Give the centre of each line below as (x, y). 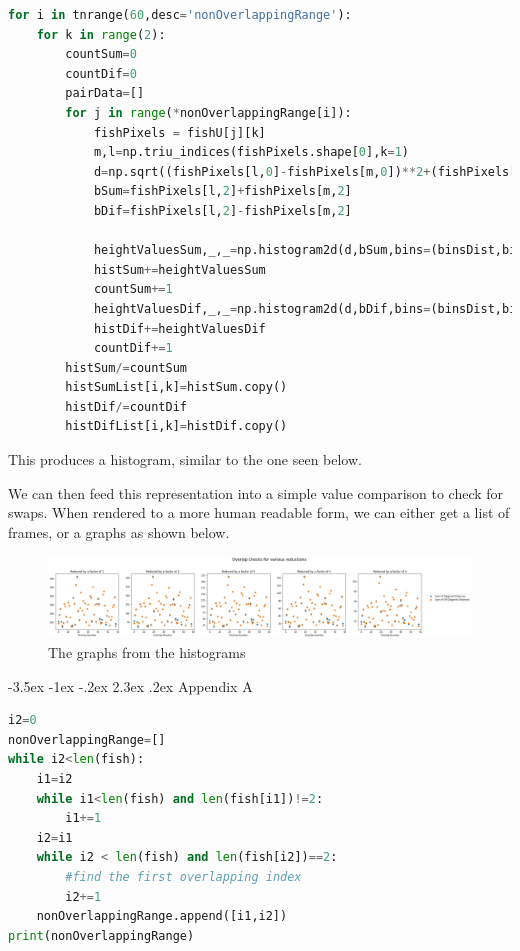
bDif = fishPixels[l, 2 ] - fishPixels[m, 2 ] (222, 210)
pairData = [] (105, 93)
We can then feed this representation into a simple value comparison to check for (256, 492)
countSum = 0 (101, 54)
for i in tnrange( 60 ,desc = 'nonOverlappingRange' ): (180, 15)
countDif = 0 (101, 73)
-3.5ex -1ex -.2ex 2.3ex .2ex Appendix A (130, 685)
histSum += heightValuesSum (179, 269)
